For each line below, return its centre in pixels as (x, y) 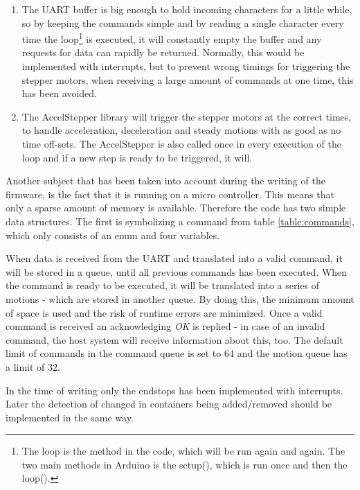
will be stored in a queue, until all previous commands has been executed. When (177, 271)
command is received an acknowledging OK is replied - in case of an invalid (165, 326)
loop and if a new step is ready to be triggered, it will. (137, 157)
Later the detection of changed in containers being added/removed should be (169, 404)
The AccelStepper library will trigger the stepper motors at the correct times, (187, 116)
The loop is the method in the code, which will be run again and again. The (183, 451)
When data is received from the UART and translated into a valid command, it (174, 258)
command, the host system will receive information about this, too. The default (174, 339)
